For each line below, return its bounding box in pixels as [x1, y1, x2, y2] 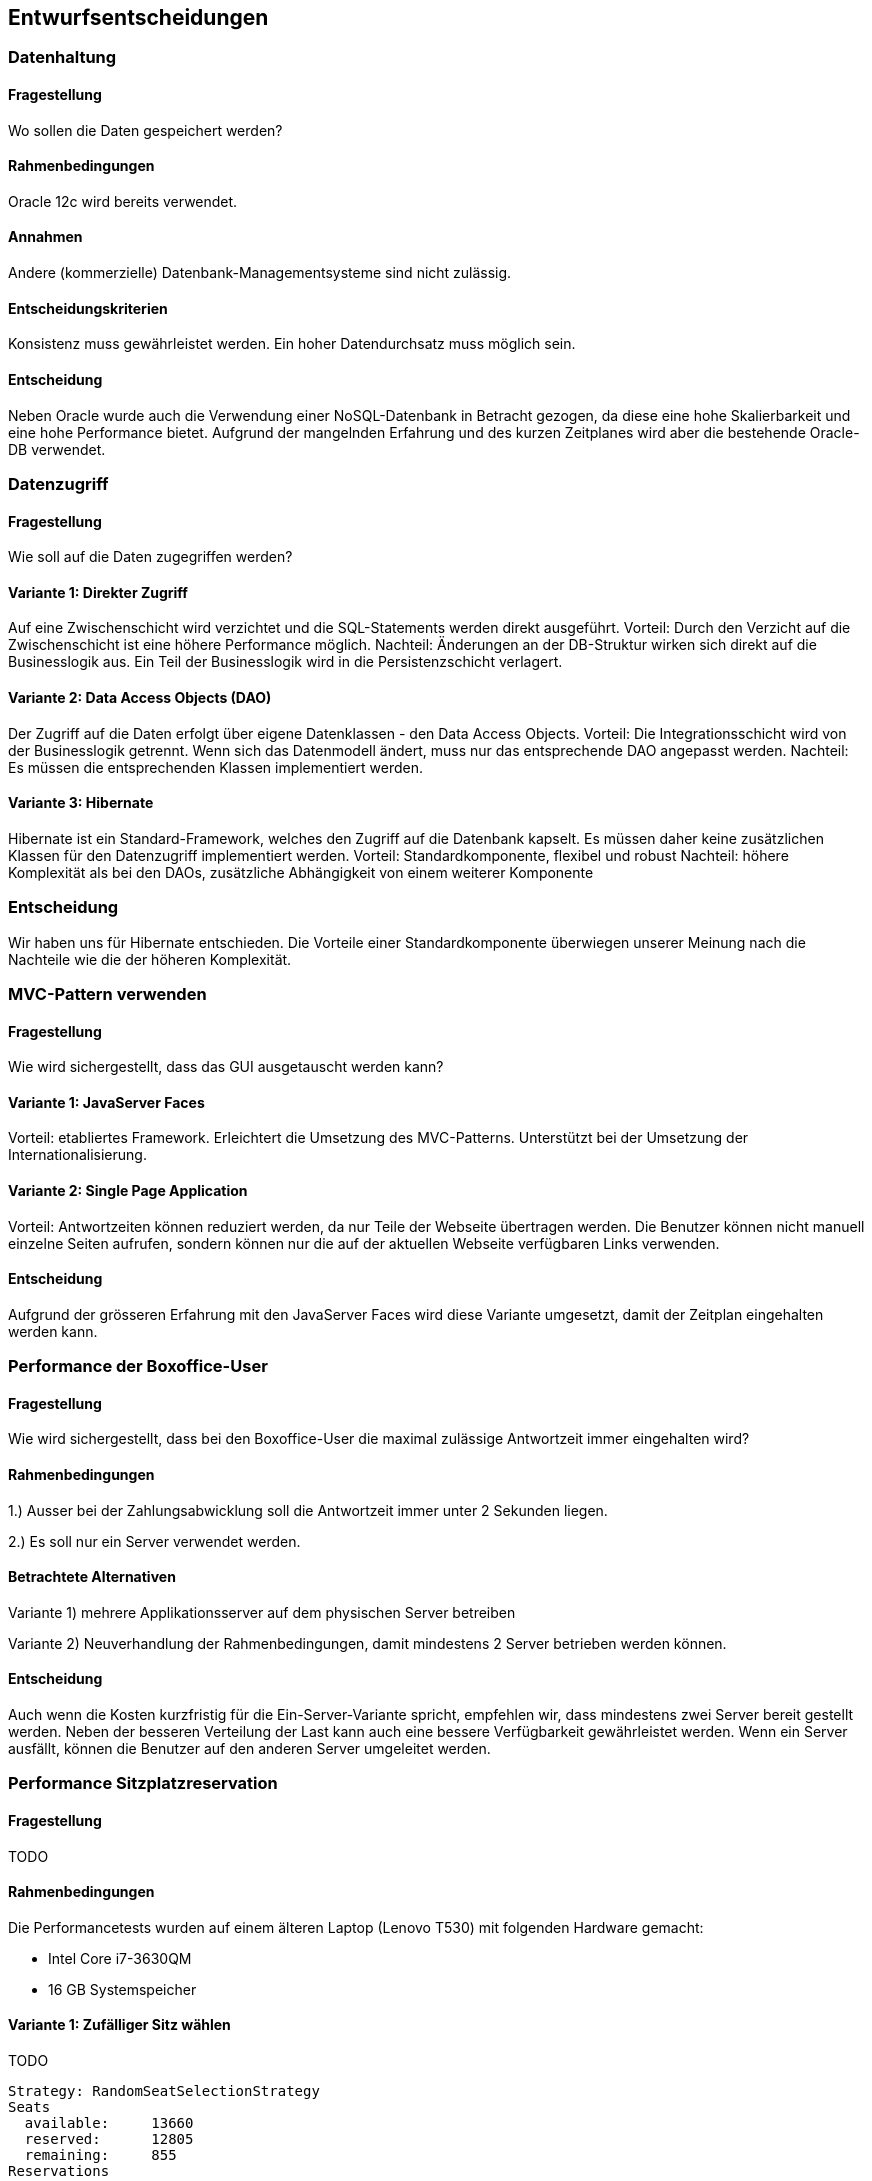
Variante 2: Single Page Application [8, 1181, 248, 1199]
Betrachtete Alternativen [8, 1568, 176, 1586]
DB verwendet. [8, 440, 106, 458]
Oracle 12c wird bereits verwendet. [8, 192, 238, 210]
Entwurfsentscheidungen [8, 5, 269, 30]
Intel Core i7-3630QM [48, 1949, 192, 1967]
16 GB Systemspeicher [48, 1980, 197, 1998]
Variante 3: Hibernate [8, 794, 154, 812]
